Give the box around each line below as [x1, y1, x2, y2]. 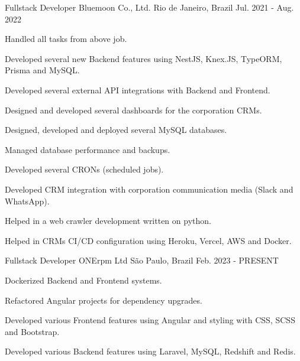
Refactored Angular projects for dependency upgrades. [5, 294, 202, 306]
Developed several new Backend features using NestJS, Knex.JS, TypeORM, [5, 52, 282, 64]
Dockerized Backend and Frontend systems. [5, 274, 162, 286]
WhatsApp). [5, 194, 50, 207]
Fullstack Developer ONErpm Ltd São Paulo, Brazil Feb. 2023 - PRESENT [5, 254, 279, 266]
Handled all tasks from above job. [5, 32, 127, 45]
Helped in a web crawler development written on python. [5, 214, 211, 227]
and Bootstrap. [5, 325, 60, 337]
